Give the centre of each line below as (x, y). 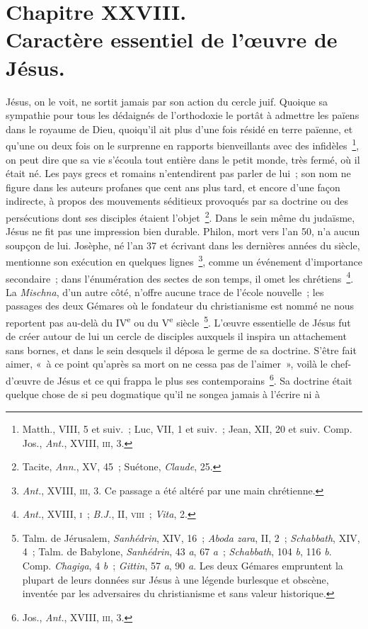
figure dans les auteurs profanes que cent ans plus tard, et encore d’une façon (173, 187)
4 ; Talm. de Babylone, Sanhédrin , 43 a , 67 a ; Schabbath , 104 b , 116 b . (177, 551)
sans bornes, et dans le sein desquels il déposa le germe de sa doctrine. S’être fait (181, 350)
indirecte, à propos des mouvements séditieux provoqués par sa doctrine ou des (177, 201)
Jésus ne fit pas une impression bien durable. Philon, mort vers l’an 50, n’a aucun (183, 231)
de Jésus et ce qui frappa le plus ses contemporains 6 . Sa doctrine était (198, 379)
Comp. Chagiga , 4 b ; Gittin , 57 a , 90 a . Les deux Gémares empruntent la (183, 566)
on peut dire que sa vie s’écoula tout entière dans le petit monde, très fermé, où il (183, 159)
